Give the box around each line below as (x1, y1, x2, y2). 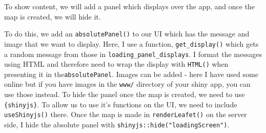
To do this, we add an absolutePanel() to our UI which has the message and (4, 28, 250, 39)
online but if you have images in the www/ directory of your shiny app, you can (4, 79, 251, 89)
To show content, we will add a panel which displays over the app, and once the (4, 1, 255, 11)
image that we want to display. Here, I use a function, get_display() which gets (4, 38, 259, 49)
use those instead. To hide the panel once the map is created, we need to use (4, 89, 245, 100)
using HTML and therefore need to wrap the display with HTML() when (4, 59, 229, 69)
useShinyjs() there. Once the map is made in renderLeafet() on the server (4, 109, 247, 120)
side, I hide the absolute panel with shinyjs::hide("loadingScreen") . (4, 119, 230, 130)
